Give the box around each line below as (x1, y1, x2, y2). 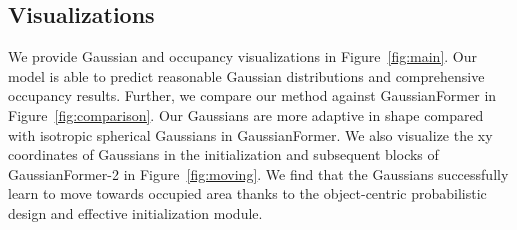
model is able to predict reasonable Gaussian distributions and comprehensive (8, 65, 485, 86)
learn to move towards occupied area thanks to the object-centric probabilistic (8, 183, 487, 204)
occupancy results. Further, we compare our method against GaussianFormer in (8, 85, 497, 106)
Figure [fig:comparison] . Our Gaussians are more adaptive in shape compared (8, 104, 484, 125)
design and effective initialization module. (8, 202, 263, 223)
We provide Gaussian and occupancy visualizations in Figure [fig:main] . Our (8, 46, 478, 67)
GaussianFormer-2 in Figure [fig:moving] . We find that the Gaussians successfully (8, 163, 509, 184)
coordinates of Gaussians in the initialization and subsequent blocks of (8, 144, 439, 165)
